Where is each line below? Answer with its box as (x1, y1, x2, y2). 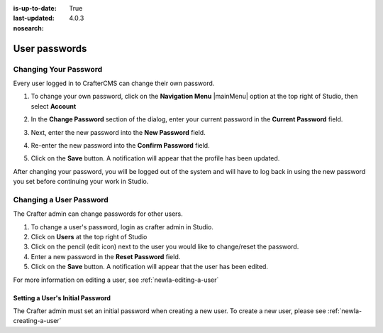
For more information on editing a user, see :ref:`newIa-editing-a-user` (13, 275, 219, 284)
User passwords (13, 43, 87, 55)
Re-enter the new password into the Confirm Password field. (30, 141, 210, 149)
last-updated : (13, 14, 55, 23)
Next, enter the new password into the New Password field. (30, 128, 206, 136)
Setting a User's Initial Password (13, 293, 111, 302)
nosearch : (13, 23, 44, 32)
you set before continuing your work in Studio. (13, 178, 149, 186)
